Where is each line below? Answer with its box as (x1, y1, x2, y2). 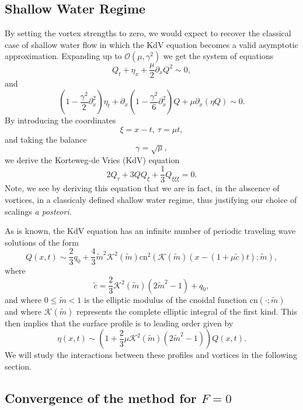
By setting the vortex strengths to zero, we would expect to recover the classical (5, 27, 291, 39)
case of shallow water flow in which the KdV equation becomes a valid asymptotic (5, 38, 298, 50)
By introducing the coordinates (5, 114, 116, 126)
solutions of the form (5, 236, 79, 248)
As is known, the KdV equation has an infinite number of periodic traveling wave (5, 225, 296, 237)
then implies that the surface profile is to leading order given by (5, 316, 234, 329)
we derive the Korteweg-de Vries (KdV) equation (5, 153, 180, 166)
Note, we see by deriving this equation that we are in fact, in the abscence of (5, 182, 280, 194)
